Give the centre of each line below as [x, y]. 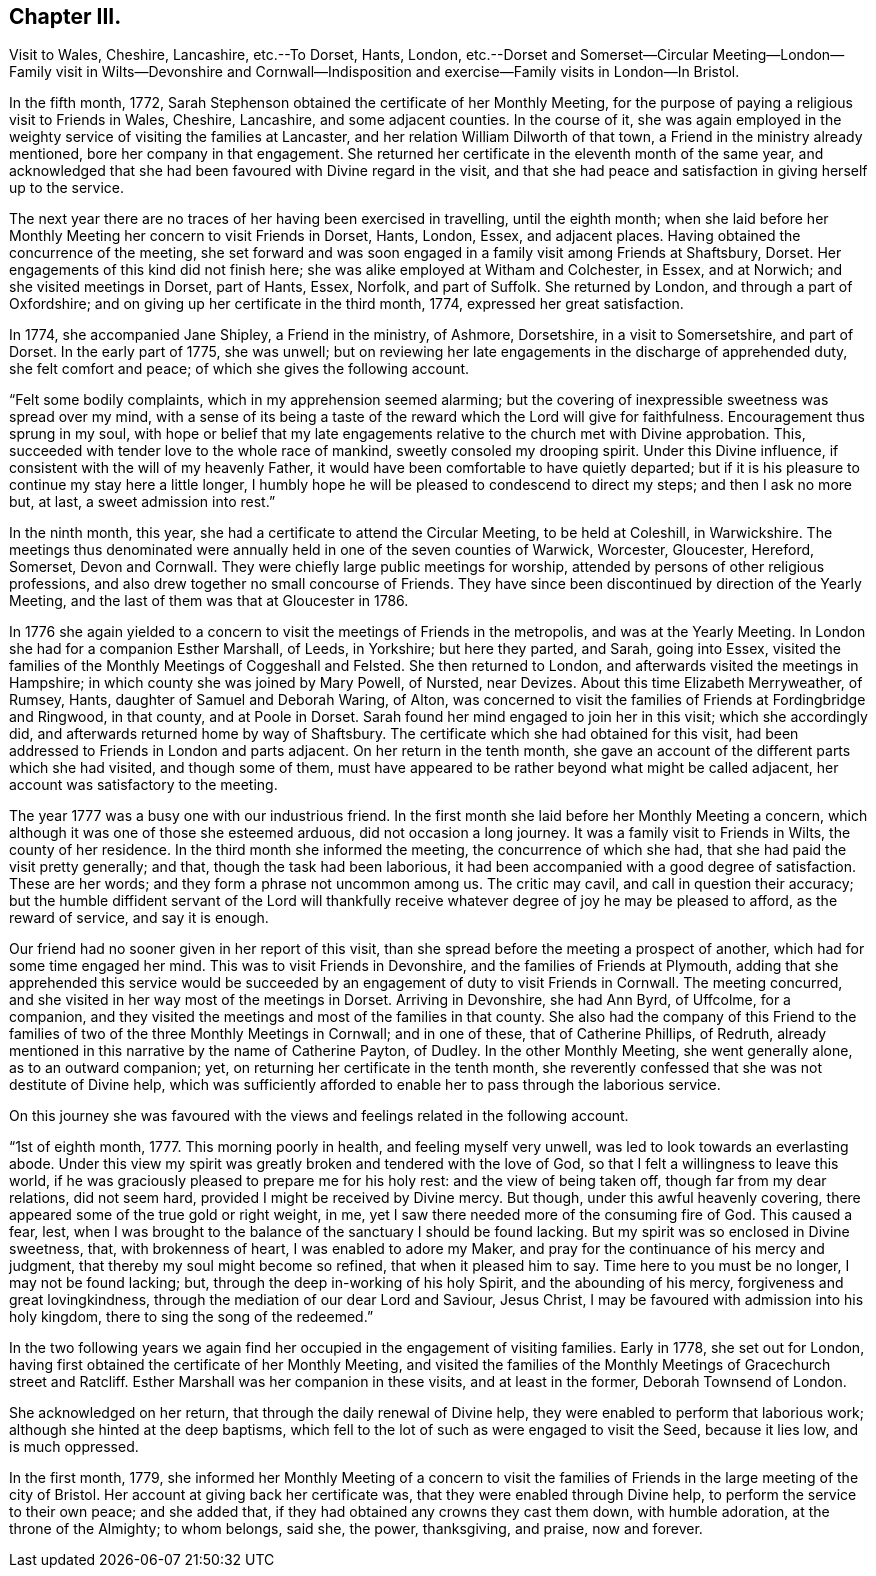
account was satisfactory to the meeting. [143, 785]
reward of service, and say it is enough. [139, 918]
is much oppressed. [74, 1447]
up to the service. [67, 188]
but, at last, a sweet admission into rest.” [142, 502]
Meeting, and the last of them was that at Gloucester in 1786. [209, 601]
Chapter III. [65, 16]
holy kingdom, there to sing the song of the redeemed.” [191, 1317]
